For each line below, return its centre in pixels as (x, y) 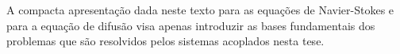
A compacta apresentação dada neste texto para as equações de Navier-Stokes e (200, 10)
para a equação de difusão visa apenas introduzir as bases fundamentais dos (191, 25)
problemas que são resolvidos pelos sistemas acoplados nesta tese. (165, 41)
